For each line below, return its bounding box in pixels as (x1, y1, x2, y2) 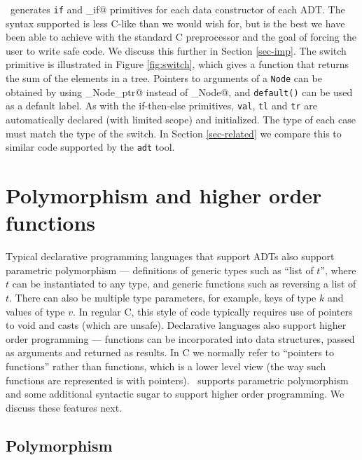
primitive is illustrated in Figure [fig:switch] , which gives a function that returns (6, 57, 349, 72)
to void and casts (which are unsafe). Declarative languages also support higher (6, 318, 347, 332)
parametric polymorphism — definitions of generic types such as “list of (6, 262, 314, 277)
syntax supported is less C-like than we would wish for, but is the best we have (6, 15, 345, 30)
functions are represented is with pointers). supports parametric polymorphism (6, 372, 349, 387)
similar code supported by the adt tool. (6, 140, 175, 154)
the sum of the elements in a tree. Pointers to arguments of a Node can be (6, 71, 322, 86)
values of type (6, 304, 65, 318)
